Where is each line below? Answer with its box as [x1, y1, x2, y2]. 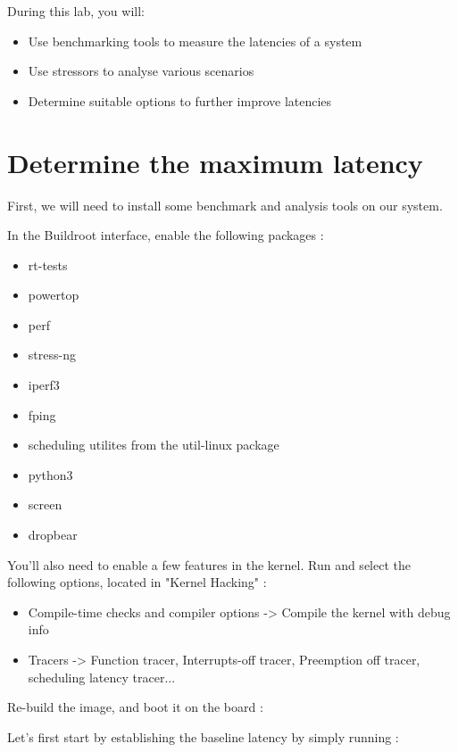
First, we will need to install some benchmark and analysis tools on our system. [7, 195, 443, 214]
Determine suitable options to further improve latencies [28, 91, 332, 110]
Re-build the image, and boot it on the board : [7, 698, 263, 716]
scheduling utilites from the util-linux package [28, 435, 279, 454]
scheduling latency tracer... [28, 667, 176, 686]
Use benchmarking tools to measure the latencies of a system [28, 31, 362, 50]
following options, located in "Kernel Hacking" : [7, 573, 267, 591]
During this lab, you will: [7, 2, 145, 20]
